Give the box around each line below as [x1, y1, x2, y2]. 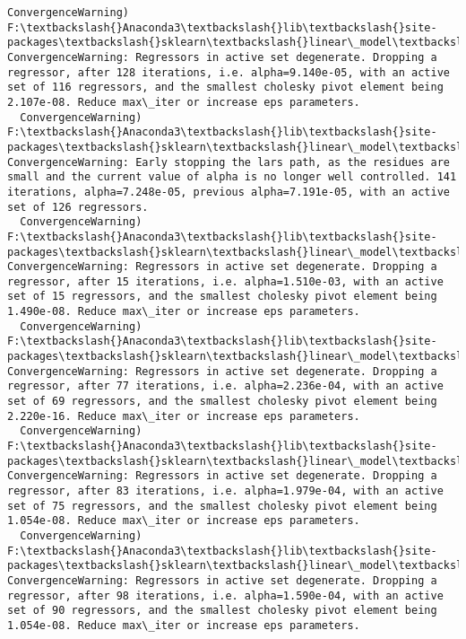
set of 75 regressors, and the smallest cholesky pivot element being [7, 499, 437, 512]
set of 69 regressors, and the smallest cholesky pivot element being [7, 395, 437, 408]
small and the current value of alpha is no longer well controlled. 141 [7, 171, 457, 184]
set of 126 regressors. [7, 200, 149, 214]
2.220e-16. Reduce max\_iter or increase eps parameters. [7, 409, 360, 423]
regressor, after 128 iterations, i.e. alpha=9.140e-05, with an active [7, 66, 450, 79]
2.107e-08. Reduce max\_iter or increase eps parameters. [7, 95, 360, 109]
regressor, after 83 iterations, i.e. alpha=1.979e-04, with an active [7, 485, 444, 497]
